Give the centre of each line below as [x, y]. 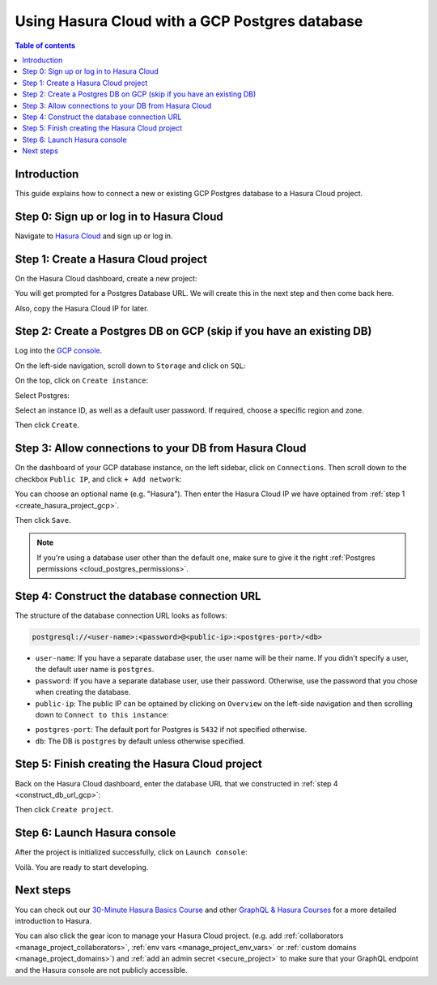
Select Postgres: [42, 395]
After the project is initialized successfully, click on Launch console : [131, 852]
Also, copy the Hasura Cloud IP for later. [82, 308]
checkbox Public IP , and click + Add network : [98, 479]
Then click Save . [43, 520]
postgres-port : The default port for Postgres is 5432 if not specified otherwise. [171, 730]
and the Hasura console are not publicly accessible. [101, 970]
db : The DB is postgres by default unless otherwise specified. [140, 741]
